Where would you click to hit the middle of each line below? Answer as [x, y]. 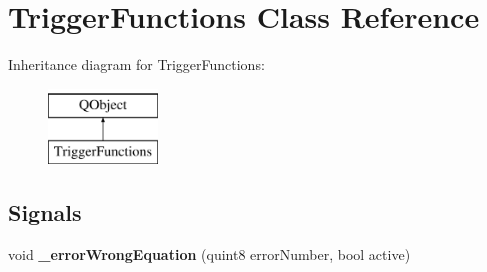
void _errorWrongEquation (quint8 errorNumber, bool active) [209, 254]
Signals [45, 212]
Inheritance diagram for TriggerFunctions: [136, 64]
